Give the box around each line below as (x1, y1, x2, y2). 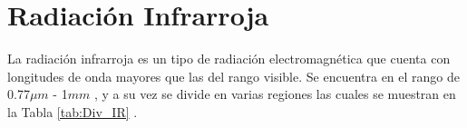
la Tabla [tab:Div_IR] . (7, 102, 138, 121)
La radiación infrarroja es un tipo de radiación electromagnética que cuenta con (7, 49, 451, 68)
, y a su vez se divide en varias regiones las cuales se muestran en (93, 84, 456, 103)
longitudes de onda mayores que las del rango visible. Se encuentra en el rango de (7, 66, 460, 85)
